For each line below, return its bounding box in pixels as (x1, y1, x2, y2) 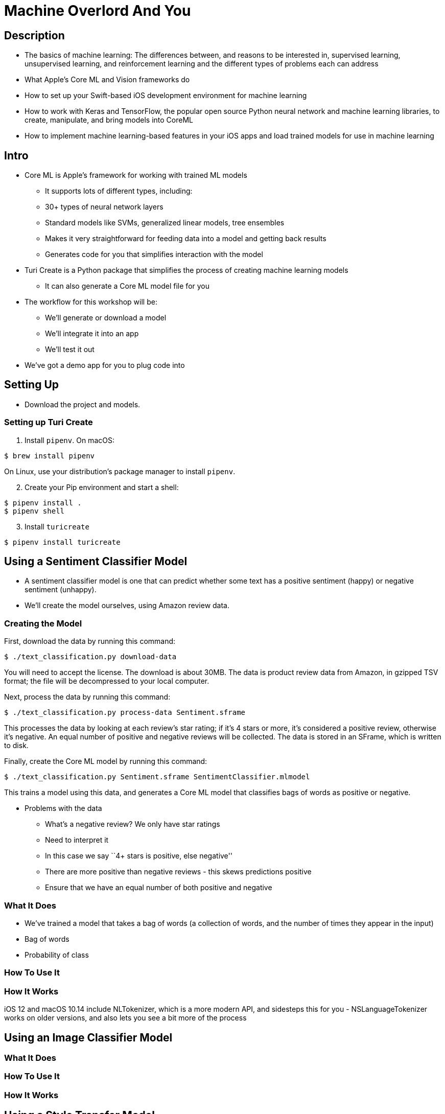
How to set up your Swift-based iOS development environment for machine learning (25, 91, 307, 100)
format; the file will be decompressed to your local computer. (4, 677, 209, 686)
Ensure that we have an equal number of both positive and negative (45, 883, 272, 892)
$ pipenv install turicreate (4, 538, 121, 546)
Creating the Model (4, 618, 82, 629)
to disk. (4, 741, 29, 750)
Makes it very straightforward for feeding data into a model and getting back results (45, 234, 326, 243)
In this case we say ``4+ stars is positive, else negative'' (45, 851, 232, 861)
